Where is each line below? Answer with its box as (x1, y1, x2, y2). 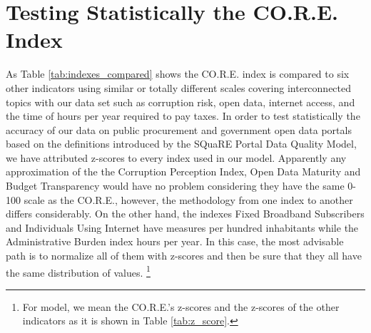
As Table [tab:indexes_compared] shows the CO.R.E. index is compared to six (6, 66, 350, 81)
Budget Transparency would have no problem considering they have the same (6, 178, 345, 193)
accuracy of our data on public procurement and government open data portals (6, 122, 352, 137)
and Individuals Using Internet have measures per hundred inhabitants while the (6, 220, 359, 235)
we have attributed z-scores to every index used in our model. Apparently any (6, 150, 347, 165)
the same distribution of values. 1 (6, 262, 151, 280)
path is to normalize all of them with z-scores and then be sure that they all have (6, 248, 362, 263)
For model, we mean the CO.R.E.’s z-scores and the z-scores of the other (22, 299, 340, 314)
